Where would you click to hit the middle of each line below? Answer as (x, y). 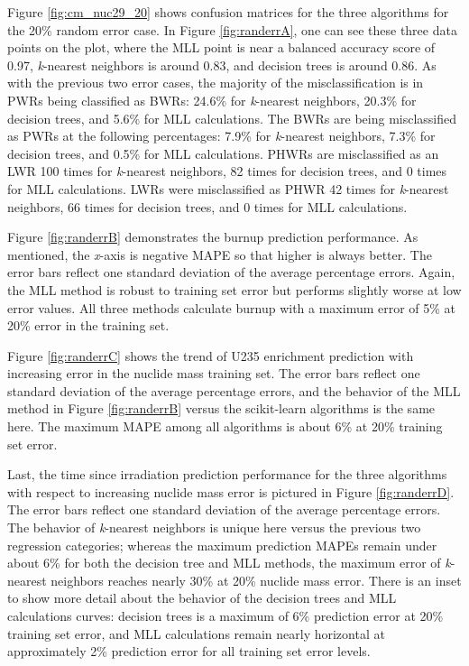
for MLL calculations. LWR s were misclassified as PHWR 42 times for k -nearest (228, 188)
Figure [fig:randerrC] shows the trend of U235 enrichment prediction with (211, 355)
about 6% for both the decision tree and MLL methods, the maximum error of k (229, 563)
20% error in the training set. (88, 325)
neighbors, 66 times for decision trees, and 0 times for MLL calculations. (207, 206)
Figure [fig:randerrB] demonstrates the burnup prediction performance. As (213, 237)
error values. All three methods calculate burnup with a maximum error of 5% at (232, 307)
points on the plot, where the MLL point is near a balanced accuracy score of (221, 47)
